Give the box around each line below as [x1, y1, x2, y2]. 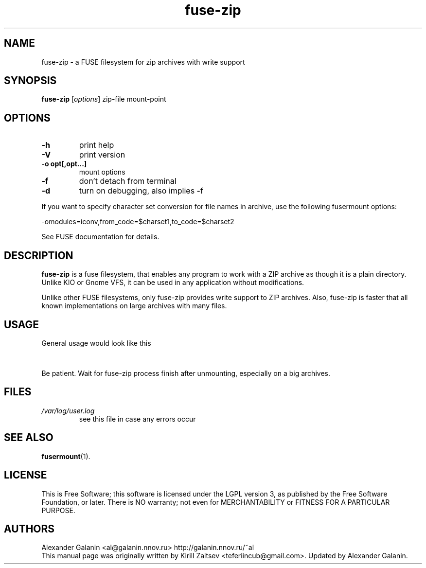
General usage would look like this [41, 338, 151, 347]
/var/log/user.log [41, 406, 95, 415]
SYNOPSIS [4, 74, 57, 87]
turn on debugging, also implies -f [79, 186, 203, 196]
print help [79, 140, 114, 150]
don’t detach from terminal [79, 176, 177, 186]
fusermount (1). [41, 452, 90, 461]
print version [79, 150, 125, 160]
